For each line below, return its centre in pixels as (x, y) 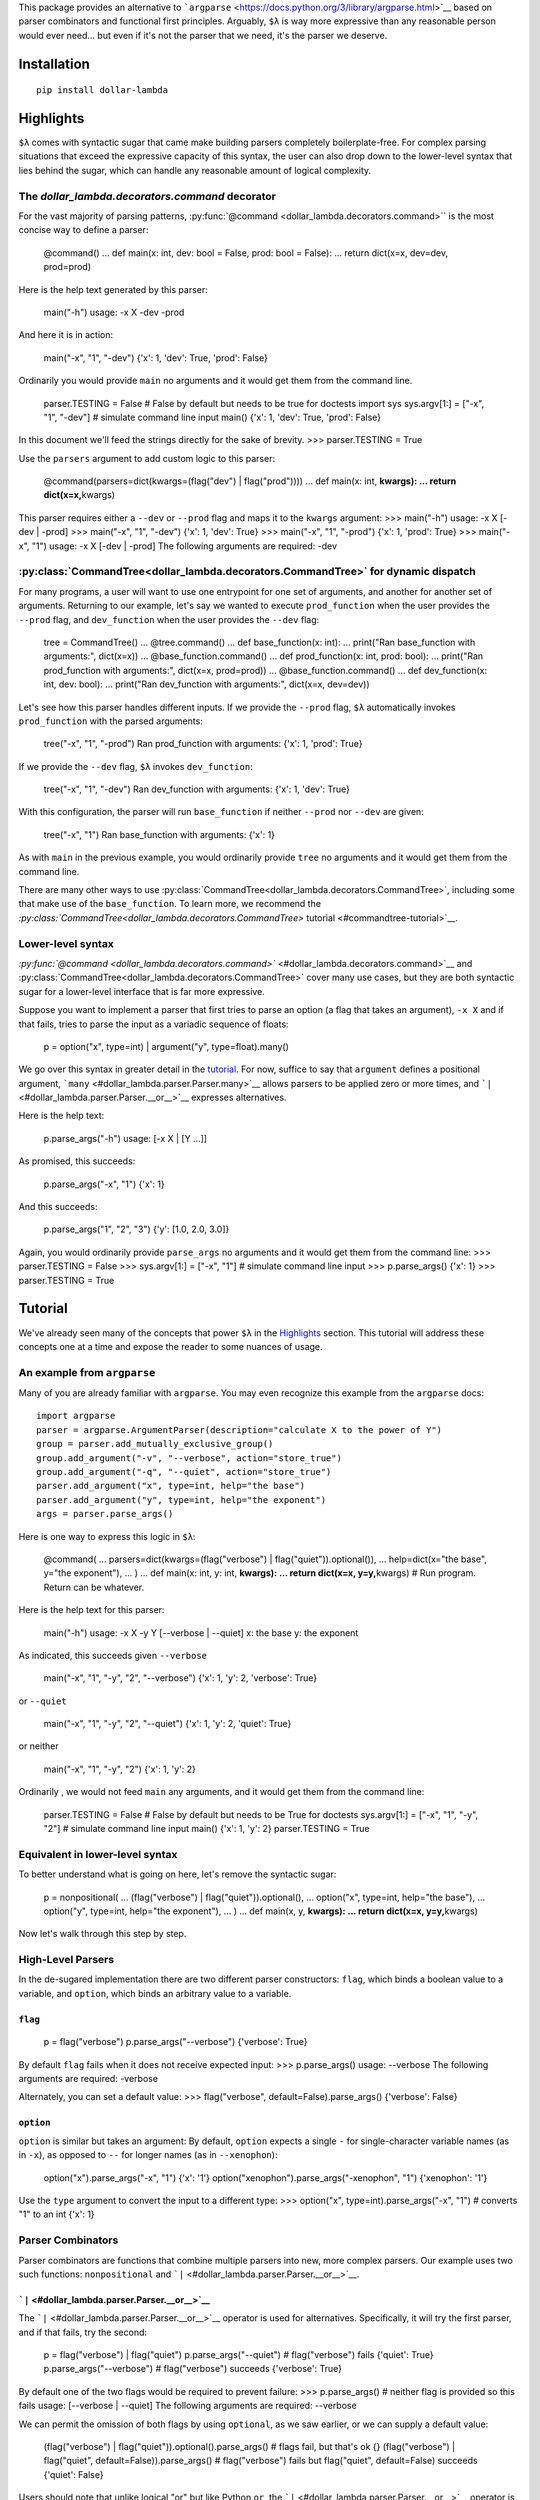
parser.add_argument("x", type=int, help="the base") (170, 1486)
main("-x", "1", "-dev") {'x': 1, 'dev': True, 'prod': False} (156, 357)
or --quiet (42, 1701)
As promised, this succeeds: (77, 1161)
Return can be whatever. (94, 1587)
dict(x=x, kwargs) (79, 495)
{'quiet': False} (73, 2474)
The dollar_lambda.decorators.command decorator (147, 196)
